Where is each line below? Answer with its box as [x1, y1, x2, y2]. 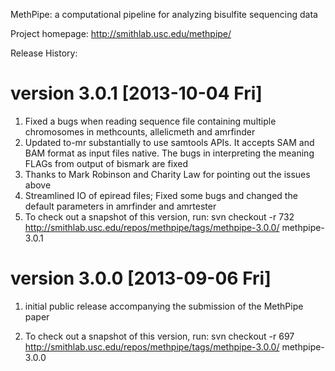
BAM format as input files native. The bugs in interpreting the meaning [24, 147, 315, 159]
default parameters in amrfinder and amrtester [24, 200, 217, 212]
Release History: [10, 47, 78, 59]
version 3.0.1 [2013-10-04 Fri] [10, 82, 263, 105]
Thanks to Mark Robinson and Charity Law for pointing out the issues [24, 168, 311, 180]
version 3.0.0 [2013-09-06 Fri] [10, 267, 272, 290]
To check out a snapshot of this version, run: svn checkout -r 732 [24, 210, 295, 223]
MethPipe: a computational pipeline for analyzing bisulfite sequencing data [10, 9, 318, 20]
